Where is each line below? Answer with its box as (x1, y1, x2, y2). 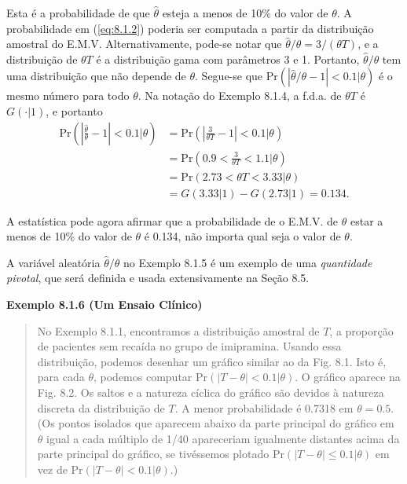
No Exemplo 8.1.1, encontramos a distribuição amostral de (37, 322, 320, 339)
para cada (37, 368, 85, 385)
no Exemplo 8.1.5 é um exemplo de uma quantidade (123, 254, 372, 270)
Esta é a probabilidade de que (6, 5, 150, 20)
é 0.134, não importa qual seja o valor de (144, 228, 341, 244)
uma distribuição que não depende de (6, 68, 186, 84)
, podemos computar (93, 368, 192, 385)
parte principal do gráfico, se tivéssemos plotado (37, 445, 269, 462)
